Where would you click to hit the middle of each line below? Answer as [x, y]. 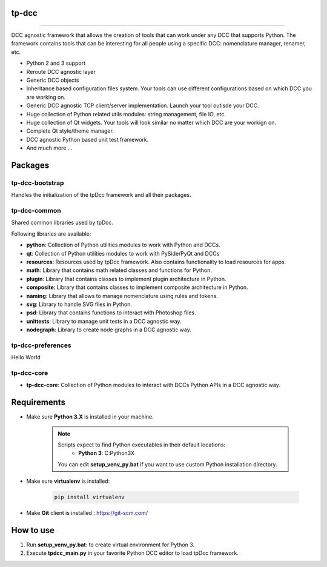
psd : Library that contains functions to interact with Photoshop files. [111, 313]
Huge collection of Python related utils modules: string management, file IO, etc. [126, 114]
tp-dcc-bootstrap [38, 183]
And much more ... [49, 148]
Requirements [38, 403]
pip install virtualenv [90, 497]
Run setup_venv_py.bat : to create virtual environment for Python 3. [111, 545]
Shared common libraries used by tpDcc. [62, 223]
